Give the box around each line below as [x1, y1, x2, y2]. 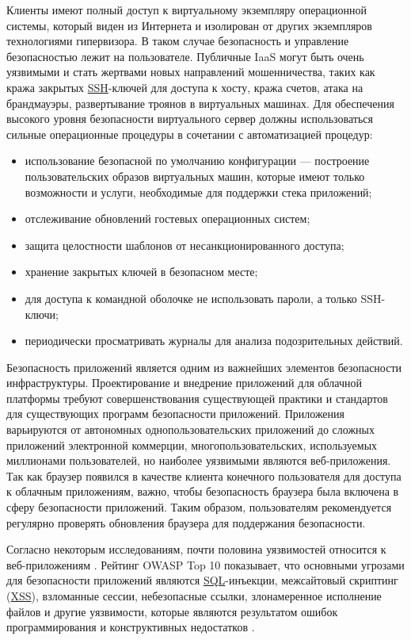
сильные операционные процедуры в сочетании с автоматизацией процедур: [6, 125, 373, 142]
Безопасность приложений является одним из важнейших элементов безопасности [6, 358, 402, 375]
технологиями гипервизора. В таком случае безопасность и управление [6, 33, 349, 49]
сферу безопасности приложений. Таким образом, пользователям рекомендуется [6, 499, 392, 515]
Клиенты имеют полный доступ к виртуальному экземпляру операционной [6, 2, 367, 17]
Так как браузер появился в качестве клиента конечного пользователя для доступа [6, 467, 401, 484]
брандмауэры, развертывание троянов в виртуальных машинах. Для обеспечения [6, 94, 394, 111]
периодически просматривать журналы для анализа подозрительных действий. [25, 332, 403, 349]
